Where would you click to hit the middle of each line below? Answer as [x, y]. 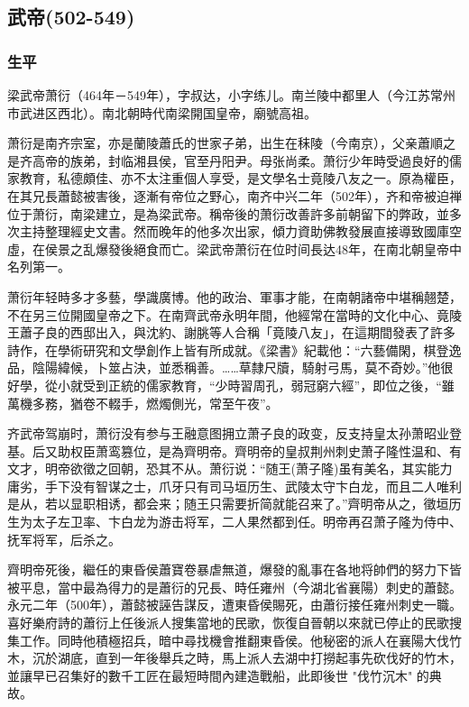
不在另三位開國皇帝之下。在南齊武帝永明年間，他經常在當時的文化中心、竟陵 [234, 314]
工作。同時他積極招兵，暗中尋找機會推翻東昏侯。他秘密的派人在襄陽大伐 [234, 640]
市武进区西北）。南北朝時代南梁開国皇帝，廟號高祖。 [162, 112]
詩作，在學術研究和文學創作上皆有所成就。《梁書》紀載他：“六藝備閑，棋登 [228, 349]
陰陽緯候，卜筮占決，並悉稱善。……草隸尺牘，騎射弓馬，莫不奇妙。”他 [236, 367]
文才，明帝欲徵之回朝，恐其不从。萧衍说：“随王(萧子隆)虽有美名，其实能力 [230, 468]
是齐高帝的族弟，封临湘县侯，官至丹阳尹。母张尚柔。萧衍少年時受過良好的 [228, 160]
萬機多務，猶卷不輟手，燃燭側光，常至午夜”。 [143, 403]
